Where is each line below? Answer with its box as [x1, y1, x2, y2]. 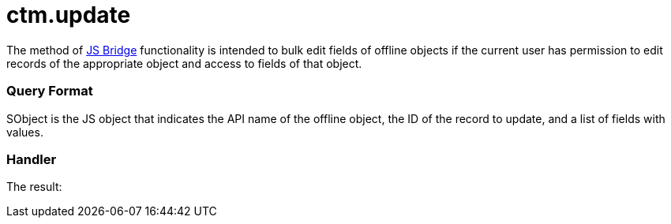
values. [6, 125, 43, 139]
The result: [6, 180, 62, 194]
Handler [6, 151, 57, 167]
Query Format [6, 83, 93, 99]
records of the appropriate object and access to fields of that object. [6, 56, 362, 70]
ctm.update [6, 2, 131, 28]
